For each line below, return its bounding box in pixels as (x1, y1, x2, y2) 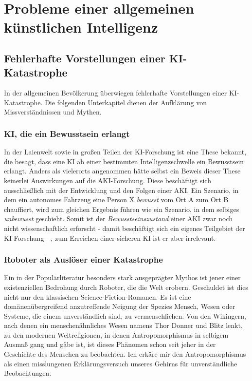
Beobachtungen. (4, 368, 52, 378)
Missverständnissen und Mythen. (4, 107, 102, 117)
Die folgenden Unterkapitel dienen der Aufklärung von (45, 97, 207, 107)
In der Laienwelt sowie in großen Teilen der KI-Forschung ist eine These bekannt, (4, 147, 247, 157)
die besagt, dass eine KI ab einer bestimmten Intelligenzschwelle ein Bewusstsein (4, 156, 244, 166)
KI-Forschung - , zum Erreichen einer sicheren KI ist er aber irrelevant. (4, 232, 216, 243)
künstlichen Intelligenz (4, 17, 158, 37)
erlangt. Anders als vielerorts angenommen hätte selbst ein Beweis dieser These (4, 166, 241, 176)
